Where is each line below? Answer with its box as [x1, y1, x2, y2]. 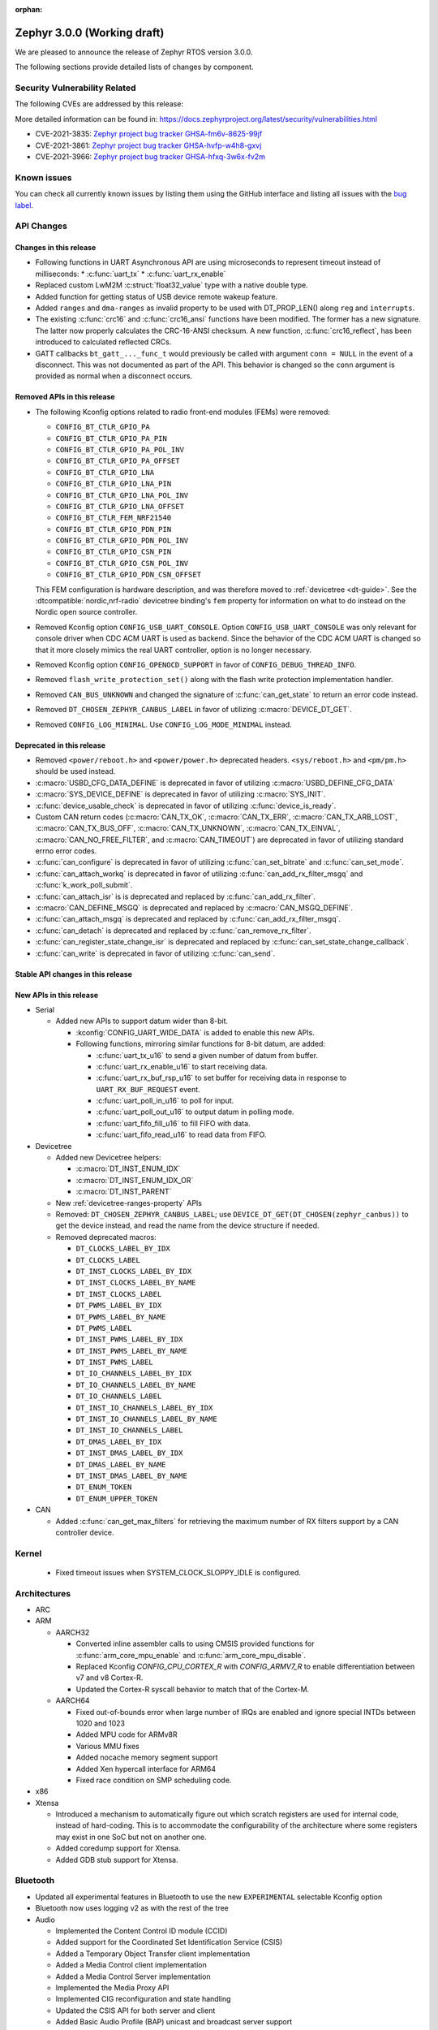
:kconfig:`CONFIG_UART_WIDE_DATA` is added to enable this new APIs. [75, 1027, 316, 1037]
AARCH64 [55, 1695, 90, 1705]
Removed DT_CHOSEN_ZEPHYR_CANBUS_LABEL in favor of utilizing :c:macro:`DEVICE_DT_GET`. [35, 705, 352, 715]
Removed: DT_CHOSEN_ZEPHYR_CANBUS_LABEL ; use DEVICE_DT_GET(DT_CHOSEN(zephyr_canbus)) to [55, 1210, 409, 1219]
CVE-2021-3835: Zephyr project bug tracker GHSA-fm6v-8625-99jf [35, 129, 263, 139]
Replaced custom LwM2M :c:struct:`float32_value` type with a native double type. [35, 280, 308, 290]
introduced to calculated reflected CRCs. [35, 337, 172, 347]
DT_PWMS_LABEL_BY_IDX [75, 1301, 162, 1311]
